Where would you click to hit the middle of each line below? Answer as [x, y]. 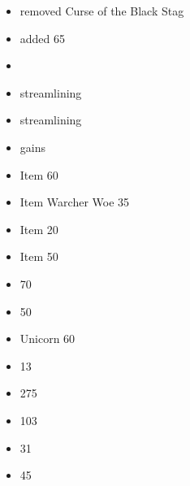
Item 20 [39, 229]
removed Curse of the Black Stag [102, 11]
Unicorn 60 [47, 338]
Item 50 [39, 256]
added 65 [43, 38]
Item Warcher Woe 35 [75, 202]
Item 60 [39, 174]
